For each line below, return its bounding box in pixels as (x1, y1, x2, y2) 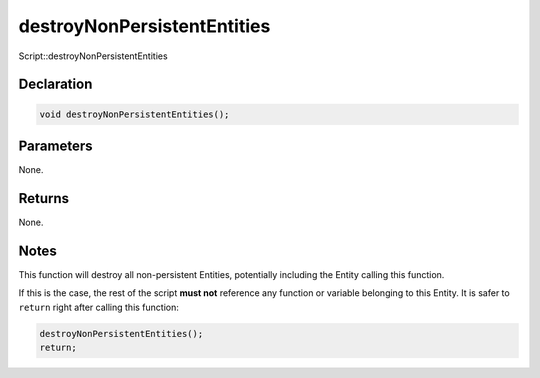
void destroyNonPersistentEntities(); (39, 108, 230, 120)
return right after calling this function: (18, 301, 180, 313)
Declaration (18, 76, 93, 93)
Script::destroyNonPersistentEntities (18, 50, 169, 62)
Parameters (18, 137, 93, 154)
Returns (18, 190, 70, 207)
